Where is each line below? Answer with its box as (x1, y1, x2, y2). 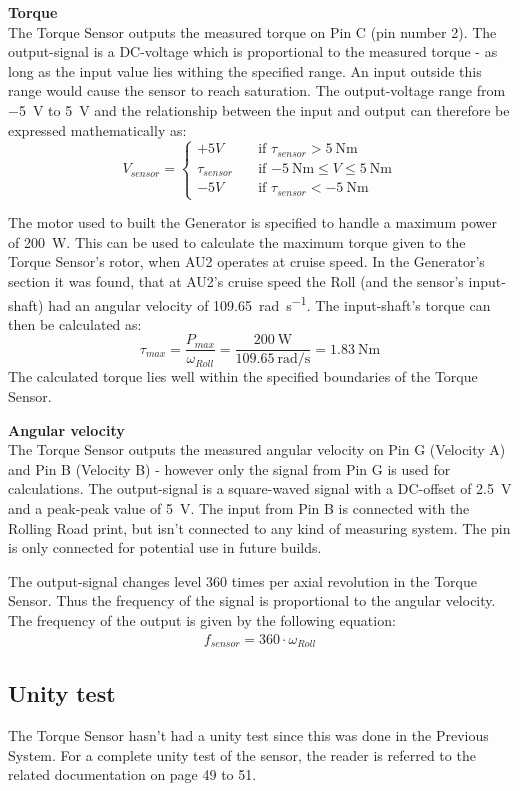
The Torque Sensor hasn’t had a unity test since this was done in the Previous (8, 725, 489, 746)
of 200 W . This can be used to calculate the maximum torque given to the (8, 231, 466, 252)
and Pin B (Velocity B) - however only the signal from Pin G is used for (8, 458, 451, 479)
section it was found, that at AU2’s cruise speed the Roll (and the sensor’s (8, 270, 464, 291)
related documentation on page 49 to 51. (8, 764, 257, 785)
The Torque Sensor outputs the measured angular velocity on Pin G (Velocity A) (8, 439, 506, 460)
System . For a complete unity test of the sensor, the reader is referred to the (8, 744, 476, 765)
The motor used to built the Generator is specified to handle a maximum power (8, 212, 497, 233)
